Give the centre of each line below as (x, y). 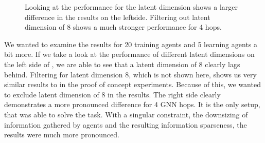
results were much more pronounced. (62, 135)
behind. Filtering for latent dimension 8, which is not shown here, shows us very (130, 74)
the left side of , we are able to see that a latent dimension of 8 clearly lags (122, 64)
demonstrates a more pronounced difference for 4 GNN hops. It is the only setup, (132, 104)
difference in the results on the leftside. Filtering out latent (118, 17)
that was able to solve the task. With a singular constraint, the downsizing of (126, 114)
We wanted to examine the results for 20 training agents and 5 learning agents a (131, 44)
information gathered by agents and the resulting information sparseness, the (126, 124)
